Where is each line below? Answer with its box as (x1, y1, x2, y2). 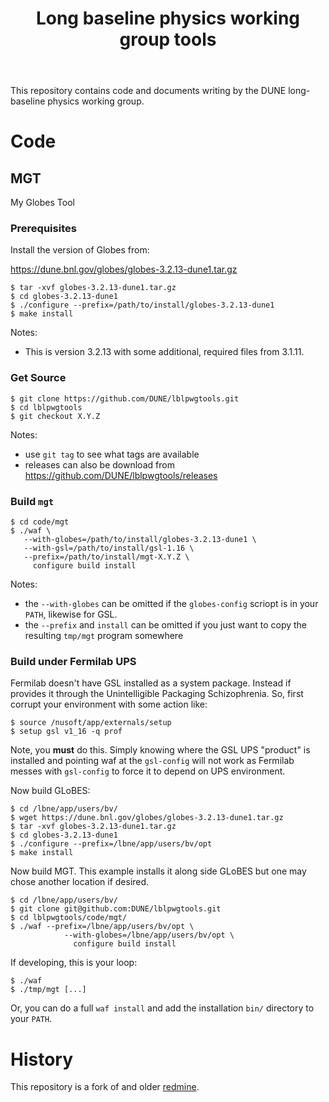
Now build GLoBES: (10, 785, 91, 797)
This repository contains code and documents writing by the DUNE (10, 85, 287, 97)
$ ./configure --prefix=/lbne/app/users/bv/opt (10, 839, 213, 849)
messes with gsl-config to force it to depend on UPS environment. (10, 765, 286, 777)
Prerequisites (10, 222, 77, 236)
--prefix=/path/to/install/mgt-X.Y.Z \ (23, 552, 190, 562)
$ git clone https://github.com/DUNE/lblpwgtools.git (10, 393, 240, 404)
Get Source (10, 371, 67, 385)
